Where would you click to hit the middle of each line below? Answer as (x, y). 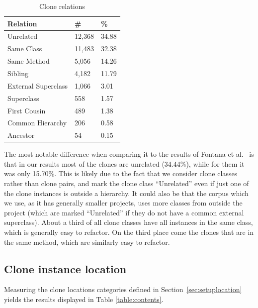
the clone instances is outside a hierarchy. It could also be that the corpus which (126, 193)
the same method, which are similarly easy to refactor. (87, 242)
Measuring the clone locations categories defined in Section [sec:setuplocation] (123, 289)
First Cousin (27, 110)
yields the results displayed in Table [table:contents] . (84, 299)
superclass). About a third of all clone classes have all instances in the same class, (129, 222)
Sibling (18, 73)
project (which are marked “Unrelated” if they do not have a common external (124, 212)
